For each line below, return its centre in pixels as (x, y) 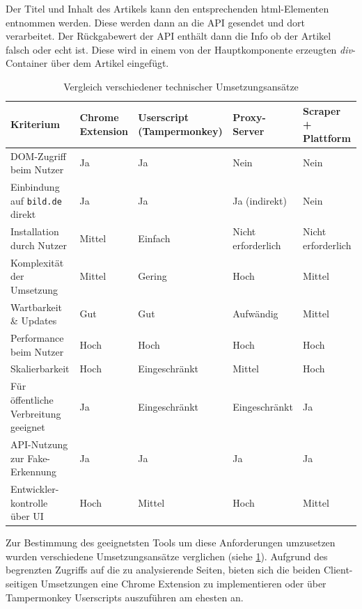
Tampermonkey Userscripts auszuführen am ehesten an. (125, 597)
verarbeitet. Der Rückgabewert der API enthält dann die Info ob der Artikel (168, 36)
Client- (338, 570)
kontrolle (29, 502)
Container (27, 63)
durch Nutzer (39, 245)
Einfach (154, 238)
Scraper (322, 110)
